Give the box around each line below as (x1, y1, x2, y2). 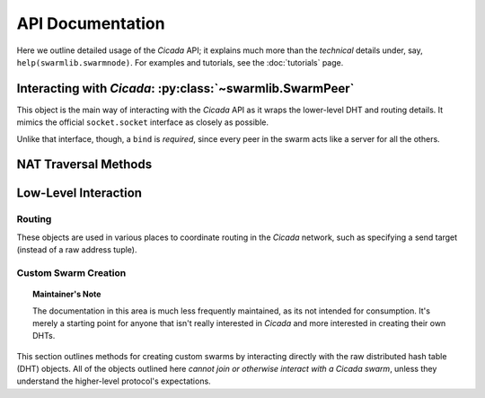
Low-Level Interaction (16, 185, 143, 201)
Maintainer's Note (32, 288, 101, 300)
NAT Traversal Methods (16, 157, 153, 172)
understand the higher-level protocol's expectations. (16, 376, 211, 386)
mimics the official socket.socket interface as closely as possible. (16, 117, 269, 128)
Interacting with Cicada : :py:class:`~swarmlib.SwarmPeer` (16, 81, 355, 96)
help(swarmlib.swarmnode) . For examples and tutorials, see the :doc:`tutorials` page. (16, 57, 344, 67)
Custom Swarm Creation (16, 266, 127, 279)
